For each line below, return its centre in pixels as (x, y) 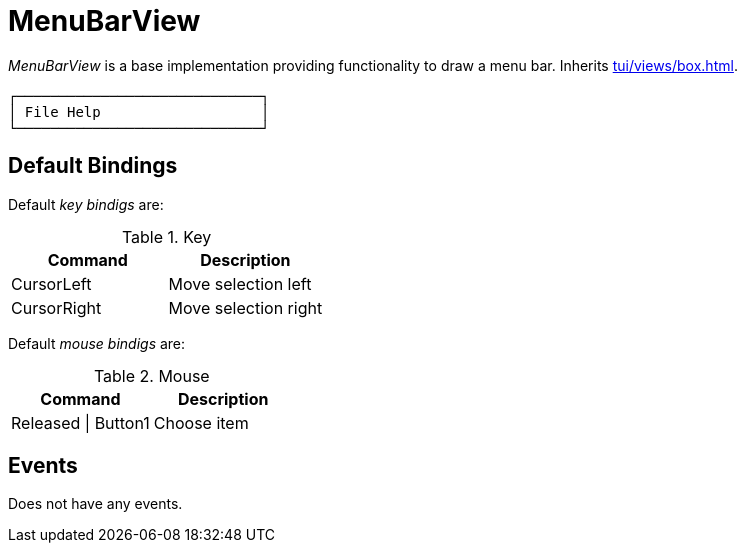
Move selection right (245, 307)
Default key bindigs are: (86, 204)
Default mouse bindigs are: (97, 343)
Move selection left (240, 283)
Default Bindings (93, 166)
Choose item (201, 422)
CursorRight (56, 307)
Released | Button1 (80, 422)
